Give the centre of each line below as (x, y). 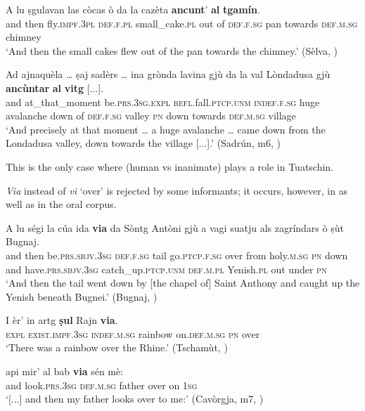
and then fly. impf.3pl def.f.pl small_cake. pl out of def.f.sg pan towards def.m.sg (182, 23)
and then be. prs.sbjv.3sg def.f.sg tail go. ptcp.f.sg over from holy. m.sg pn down (177, 255)
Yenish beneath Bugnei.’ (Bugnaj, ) (82, 296)
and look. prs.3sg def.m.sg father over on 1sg (102, 385)
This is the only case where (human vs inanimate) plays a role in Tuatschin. (170, 166)
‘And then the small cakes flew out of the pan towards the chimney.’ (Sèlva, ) (172, 50)
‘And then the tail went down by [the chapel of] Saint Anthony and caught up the (183, 283)
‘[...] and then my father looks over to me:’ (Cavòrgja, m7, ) (135, 399)
